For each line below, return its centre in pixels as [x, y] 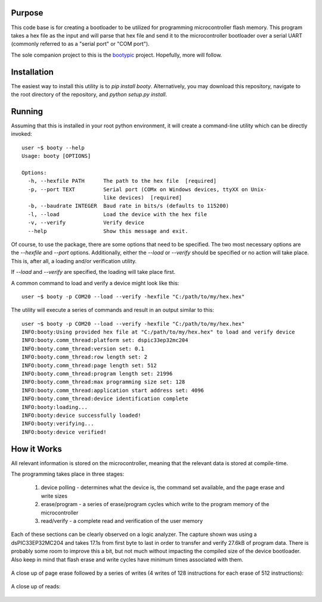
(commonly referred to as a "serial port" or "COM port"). [80, 44]
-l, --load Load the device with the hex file [117, 214]
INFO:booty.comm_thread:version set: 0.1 [83, 349]
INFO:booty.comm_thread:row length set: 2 [85, 357]
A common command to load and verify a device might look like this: [95, 283]
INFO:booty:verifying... [58, 424]
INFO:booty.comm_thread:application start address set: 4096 [113, 390]
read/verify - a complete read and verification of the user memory [122, 521]
